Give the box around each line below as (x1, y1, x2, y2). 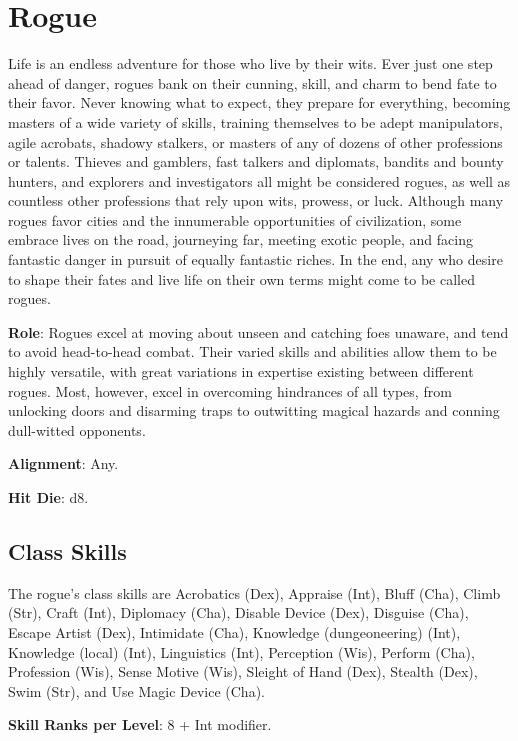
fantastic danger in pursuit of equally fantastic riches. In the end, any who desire (8, 249, 503, 270)
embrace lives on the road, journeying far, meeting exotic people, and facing (8, 229, 473, 250)
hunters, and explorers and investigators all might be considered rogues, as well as (8, 170, 511, 191)
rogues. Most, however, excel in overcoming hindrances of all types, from (8, 380, 452, 401)
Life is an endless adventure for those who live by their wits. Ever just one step (8, 53, 493, 74)
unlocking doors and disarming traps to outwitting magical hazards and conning (8, 400, 500, 421)
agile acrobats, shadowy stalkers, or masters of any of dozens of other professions (8, 131, 503, 152)
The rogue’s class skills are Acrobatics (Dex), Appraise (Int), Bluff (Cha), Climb (8, 582, 501, 603)
